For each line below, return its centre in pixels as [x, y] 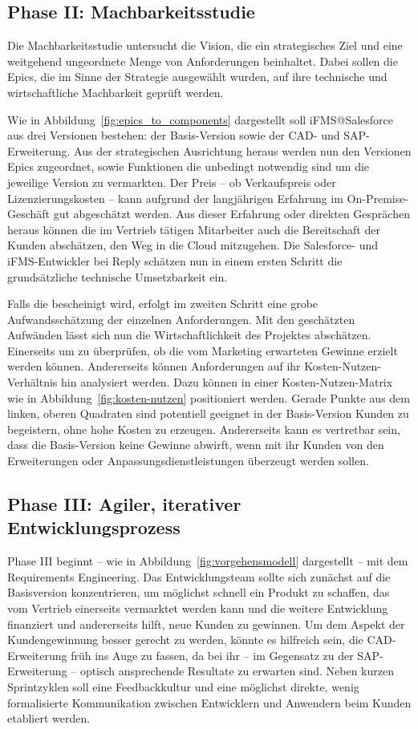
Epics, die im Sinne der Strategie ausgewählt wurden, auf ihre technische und [197, 77]
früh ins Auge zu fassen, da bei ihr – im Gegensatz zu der [212, 655]
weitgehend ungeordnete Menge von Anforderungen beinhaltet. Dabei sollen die [203, 61]
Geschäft [29, 214]
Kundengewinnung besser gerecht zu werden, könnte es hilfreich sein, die [185, 640]
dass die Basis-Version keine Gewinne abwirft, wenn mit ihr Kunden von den [196, 445]
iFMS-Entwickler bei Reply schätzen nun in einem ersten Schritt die [175, 260]
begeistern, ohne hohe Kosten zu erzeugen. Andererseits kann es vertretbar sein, [204, 429]
